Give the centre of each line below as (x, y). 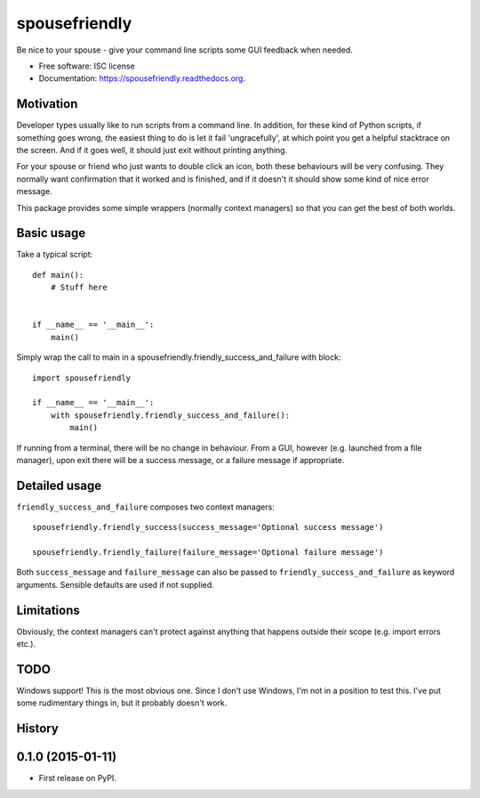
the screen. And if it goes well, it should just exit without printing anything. (152, 151)
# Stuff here (79, 288)
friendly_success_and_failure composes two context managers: (145, 507)
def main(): (58, 275)
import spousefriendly (82, 378)
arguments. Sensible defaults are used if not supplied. (116, 584)
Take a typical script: (55, 255)
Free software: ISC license (87, 66)
